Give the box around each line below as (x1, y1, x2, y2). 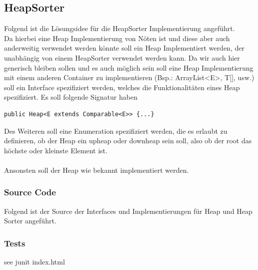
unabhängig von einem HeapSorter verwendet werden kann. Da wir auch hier (4, 52, 240, 63)
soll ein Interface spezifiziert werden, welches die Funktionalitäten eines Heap (4, 82, 240, 92)
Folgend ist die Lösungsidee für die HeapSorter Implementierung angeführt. (4, 23, 235, 34)
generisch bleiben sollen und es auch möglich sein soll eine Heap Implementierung (4, 62, 253, 73)
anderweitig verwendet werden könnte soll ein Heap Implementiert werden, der (4, 43, 244, 53)
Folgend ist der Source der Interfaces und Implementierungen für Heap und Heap (4, 205, 252, 216)
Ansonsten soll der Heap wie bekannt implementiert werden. (4, 164, 189, 175)
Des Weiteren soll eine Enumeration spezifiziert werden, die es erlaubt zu (4, 125, 227, 136)
